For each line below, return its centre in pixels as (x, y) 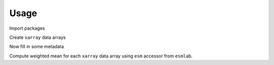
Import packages (27, 28)
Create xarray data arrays (38, 37)
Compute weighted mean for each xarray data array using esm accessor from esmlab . (101, 56)
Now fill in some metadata (37, 47)
